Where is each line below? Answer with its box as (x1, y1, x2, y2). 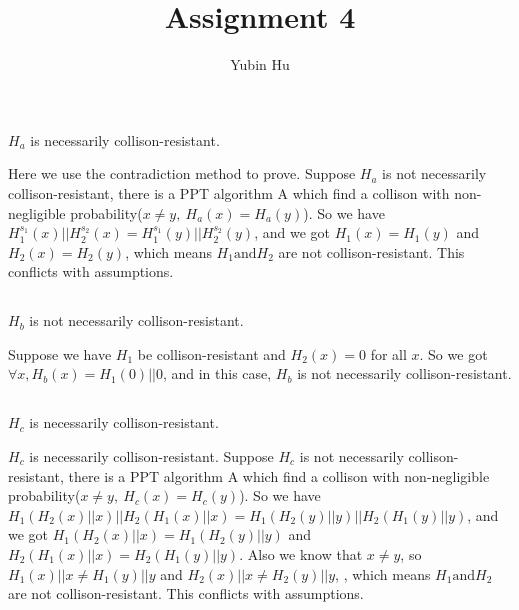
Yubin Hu (230, 54, 290, 75)
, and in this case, (162, 363, 272, 384)
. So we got (419, 343, 488, 364)
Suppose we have (8, 343, 112, 364)
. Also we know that (239, 544, 363, 564)
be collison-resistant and (137, 343, 286, 364)
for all (370, 343, 407, 364)
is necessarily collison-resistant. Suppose (29, 446, 274, 467)
